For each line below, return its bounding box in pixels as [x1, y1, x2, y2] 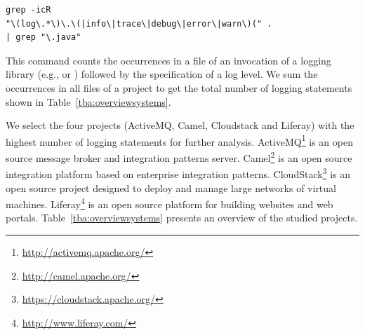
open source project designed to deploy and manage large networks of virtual [6, 180, 336, 195]
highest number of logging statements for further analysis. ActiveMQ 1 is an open [6, 132, 353, 149]
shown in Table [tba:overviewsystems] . [6, 94, 171, 109]
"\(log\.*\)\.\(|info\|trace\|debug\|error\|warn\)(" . [6, 18, 272, 29]
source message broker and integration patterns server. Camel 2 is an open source [6, 149, 352, 165]
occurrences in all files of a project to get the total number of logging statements [6, 80, 352, 95]
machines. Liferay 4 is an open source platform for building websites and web [6, 195, 333, 211]
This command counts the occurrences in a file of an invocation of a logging [6, 53, 331, 67]
